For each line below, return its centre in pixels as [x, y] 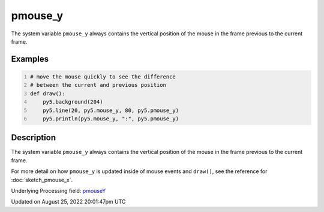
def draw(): [48, 93]
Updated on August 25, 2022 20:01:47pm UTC [68, 202]
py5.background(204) [73, 102]
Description [34, 138]
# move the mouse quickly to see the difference [103, 77]
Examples [30, 59]
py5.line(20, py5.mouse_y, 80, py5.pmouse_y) [111, 110]
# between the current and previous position [98, 85]
